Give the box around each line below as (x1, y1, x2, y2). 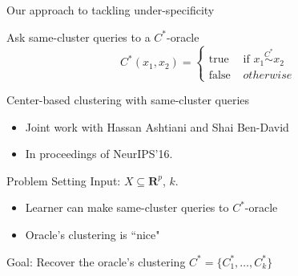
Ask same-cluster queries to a (6, 28, 151, 45)
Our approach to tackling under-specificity (6, 2, 215, 18)
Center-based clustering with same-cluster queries (6, 91, 250, 108)
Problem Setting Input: (6, 172, 121, 189)
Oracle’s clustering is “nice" (25, 225, 160, 242)
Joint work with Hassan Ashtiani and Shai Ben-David (25, 118, 289, 135)
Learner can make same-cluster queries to (25, 199, 229, 216)
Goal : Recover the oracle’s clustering (6, 253, 186, 270)
